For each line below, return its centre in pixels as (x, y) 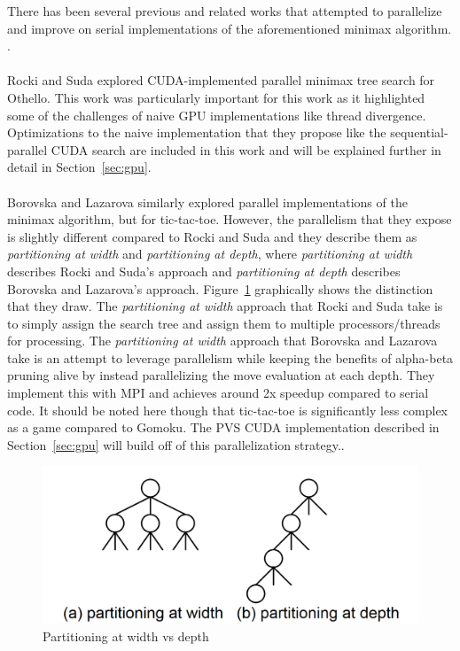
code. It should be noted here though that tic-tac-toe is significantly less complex (228, 410)
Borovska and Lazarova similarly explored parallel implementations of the (207, 201)
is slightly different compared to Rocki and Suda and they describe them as (212, 236)
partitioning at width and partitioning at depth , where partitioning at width (210, 254)
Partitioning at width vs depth (126, 635)
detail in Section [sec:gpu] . (79, 167)
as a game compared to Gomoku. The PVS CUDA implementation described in (223, 427)
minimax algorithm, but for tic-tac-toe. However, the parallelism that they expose (230, 219)
